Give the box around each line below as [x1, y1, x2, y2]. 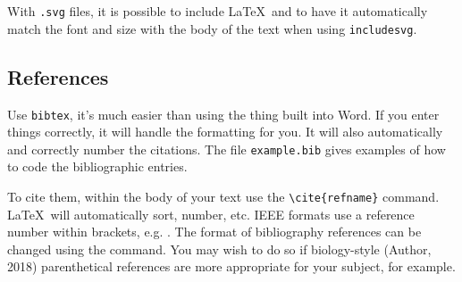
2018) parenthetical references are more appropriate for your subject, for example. [7, 257, 456, 276]
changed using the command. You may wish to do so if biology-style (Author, [7, 239, 432, 258]
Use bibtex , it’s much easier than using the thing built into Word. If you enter [7, 104, 440, 123]
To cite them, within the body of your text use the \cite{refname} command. [7, 187, 440, 206]
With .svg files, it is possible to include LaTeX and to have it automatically [7, 2, 428, 20]
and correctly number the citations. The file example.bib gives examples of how [7, 139, 446, 158]
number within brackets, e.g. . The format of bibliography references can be [7, 222, 422, 241]
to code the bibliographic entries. [7, 157, 188, 176]
